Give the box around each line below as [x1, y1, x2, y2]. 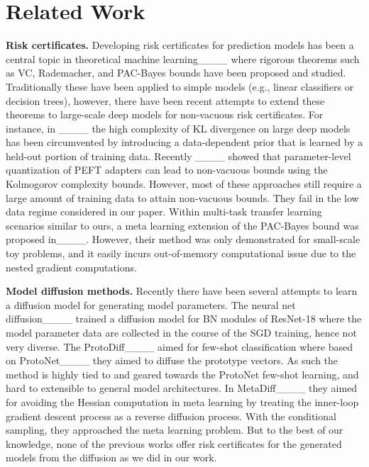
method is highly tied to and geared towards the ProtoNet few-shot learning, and [6, 366, 359, 381]
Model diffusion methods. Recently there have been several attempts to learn [6, 283, 358, 298]
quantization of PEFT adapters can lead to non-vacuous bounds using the [6, 162, 328, 177]
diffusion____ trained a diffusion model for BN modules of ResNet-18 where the [6, 311, 362, 326]
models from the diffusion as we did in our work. [6, 450, 217, 465]
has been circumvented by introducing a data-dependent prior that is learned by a [6, 135, 363, 150]
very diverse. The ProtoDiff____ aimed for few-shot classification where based [6, 339, 353, 354]
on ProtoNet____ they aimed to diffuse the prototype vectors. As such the [6, 353, 338, 368]
